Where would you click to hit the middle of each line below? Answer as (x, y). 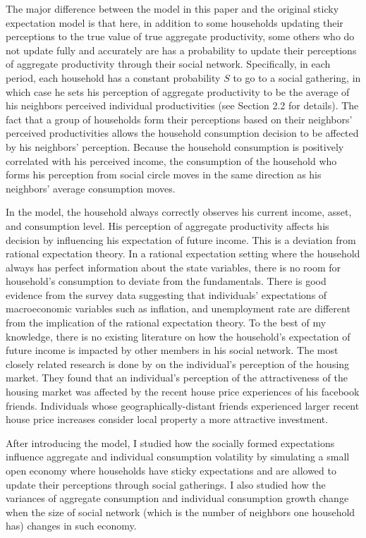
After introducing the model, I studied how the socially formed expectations (170, 442)
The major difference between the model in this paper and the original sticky (172, 8)
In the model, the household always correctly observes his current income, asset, (179, 212)
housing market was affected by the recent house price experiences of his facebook (183, 392)
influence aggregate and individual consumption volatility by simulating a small (178, 457)
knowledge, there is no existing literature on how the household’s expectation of (178, 336)
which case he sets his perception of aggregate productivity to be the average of (178, 91)
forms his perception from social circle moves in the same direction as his (164, 175)
